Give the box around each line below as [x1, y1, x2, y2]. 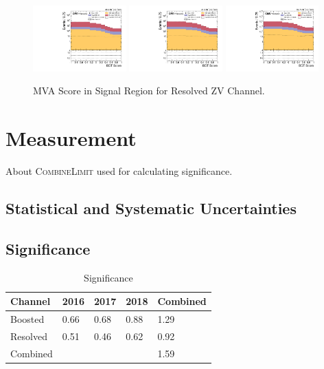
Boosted [10, 312, 45, 326]
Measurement [5, 124, 137, 152]
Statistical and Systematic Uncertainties [5, 198, 297, 219]
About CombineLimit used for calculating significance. [5, 164, 233, 178]
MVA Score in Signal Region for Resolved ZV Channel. [33, 83, 265, 98]
